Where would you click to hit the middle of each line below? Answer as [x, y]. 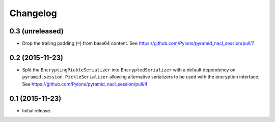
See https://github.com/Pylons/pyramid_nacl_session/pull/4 [85, 84]
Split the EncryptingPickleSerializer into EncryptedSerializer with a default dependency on [129, 70]
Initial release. [37, 110]
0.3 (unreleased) [36, 31]
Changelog [33, 13]
